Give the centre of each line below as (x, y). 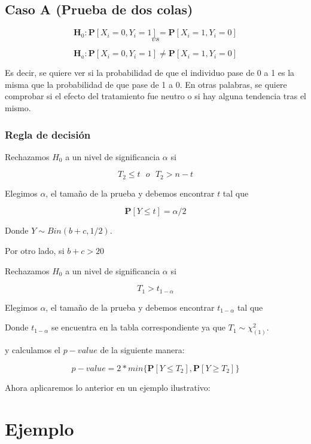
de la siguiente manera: (142, 350)
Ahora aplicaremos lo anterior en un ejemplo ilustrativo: (108, 387)
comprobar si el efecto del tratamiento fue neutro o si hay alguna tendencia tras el (156, 96)
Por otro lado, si (35, 251)
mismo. (18, 107)
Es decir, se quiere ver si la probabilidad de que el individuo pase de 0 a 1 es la (150, 73)
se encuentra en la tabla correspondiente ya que (138, 327)
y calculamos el (33, 350)
